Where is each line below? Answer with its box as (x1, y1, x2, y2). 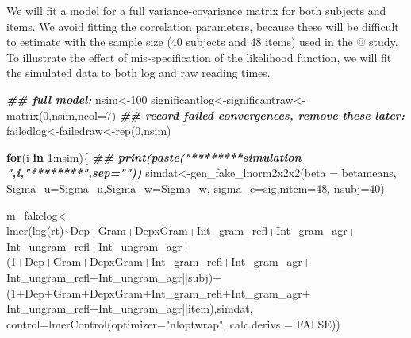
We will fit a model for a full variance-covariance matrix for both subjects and (6, 2, 386, 18)
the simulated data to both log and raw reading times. (6, 64, 271, 81)
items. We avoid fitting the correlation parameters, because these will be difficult (6, 17, 399, 34)
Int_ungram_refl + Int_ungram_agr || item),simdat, (6, 300, 253, 317)
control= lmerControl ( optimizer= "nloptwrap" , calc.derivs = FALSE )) (6, 315, 340, 332)
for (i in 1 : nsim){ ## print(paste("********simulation (6, 148, 302, 165)
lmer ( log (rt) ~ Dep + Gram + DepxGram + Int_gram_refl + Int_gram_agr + (6, 222, 356, 239)
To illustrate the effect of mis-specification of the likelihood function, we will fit (6, 48, 392, 65)
